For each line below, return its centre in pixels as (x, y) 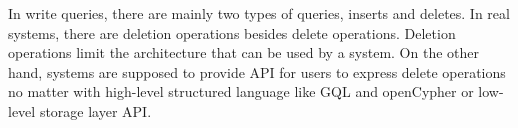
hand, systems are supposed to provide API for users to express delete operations (257, 71)
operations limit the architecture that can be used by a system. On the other (244, 52)
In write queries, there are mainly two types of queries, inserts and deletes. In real (259, 13)
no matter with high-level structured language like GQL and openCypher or (241, 91)
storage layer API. (95, 110)
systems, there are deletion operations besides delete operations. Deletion (232, 32)
